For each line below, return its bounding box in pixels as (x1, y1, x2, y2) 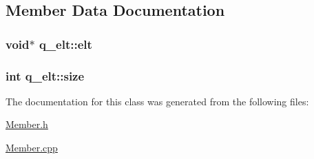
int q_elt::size (6, 67, 85, 84)
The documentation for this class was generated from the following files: (6, 94, 309, 108)
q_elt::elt (39, 35, 92, 52)
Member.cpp (6, 140, 58, 155)
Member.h (6, 117, 48, 131)
